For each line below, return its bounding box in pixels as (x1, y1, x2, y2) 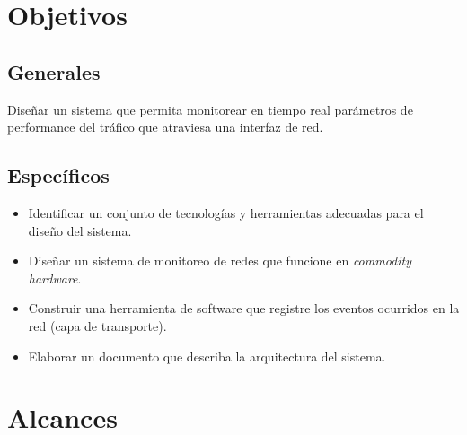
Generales (7, 57, 101, 85)
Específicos (7, 161, 110, 189)
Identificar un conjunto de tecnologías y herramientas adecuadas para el (28, 203, 424, 222)
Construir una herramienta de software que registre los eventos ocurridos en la (28, 299, 460, 318)
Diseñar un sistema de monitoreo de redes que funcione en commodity (28, 251, 412, 270)
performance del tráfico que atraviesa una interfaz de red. (7, 117, 323, 136)
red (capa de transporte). (28, 316, 167, 335)
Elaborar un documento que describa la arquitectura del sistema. (28, 346, 386, 365)
